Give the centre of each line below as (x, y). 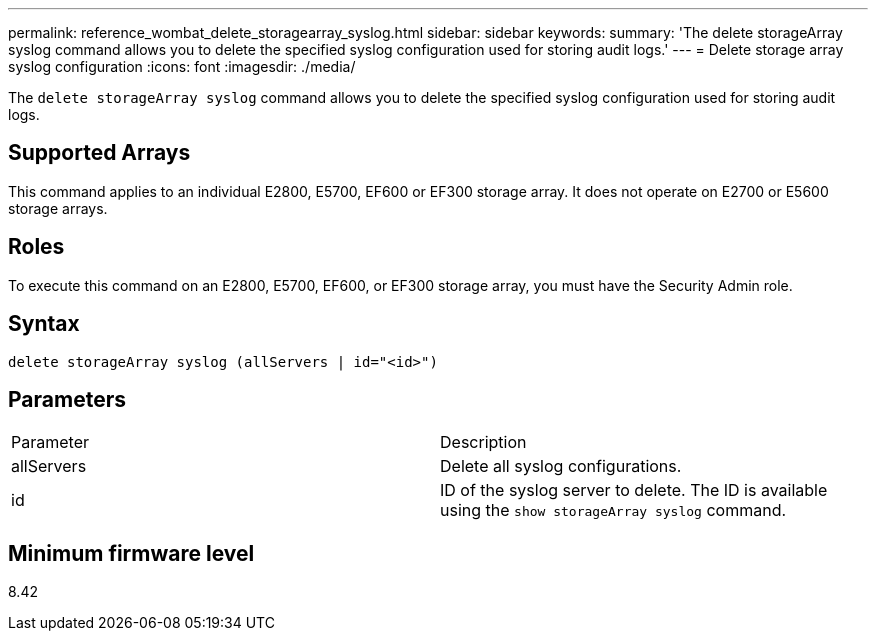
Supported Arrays (99, 153)
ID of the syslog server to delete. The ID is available (634, 490)
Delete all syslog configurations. (561, 466)
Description (483, 442)
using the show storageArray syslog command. (613, 510)
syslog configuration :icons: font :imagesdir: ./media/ (182, 66)
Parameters (67, 399)
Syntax (44, 324)
